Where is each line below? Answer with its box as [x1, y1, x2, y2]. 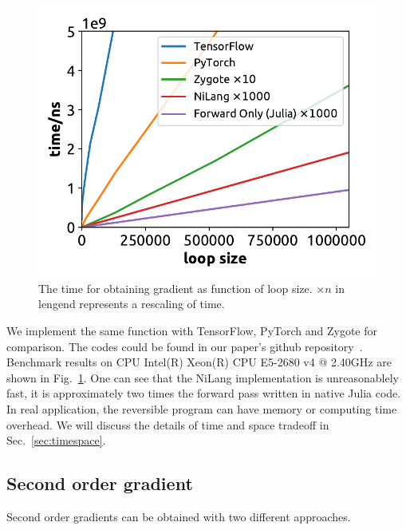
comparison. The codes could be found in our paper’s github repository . [6, 338, 363, 354]
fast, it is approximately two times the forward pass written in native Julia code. [6, 385, 401, 401]
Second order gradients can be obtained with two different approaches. [6, 508, 351, 524]
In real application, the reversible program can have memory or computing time [6, 400, 397, 417]
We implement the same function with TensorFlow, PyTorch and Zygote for [6, 322, 377, 338]
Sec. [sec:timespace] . [6, 432, 106, 449]
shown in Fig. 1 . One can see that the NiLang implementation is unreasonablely [6, 369, 399, 386]
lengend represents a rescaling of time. [38, 295, 225, 312]
